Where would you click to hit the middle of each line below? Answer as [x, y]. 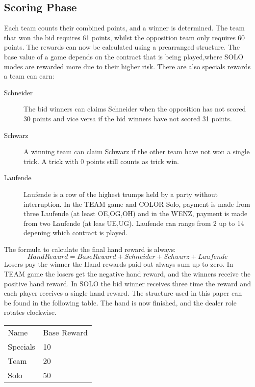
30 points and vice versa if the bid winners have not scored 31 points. [128, 118]
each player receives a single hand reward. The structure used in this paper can [123, 293]
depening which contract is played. [76, 233]
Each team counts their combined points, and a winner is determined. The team [124, 28]
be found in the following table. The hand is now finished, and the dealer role [120, 302]
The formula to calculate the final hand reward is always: [90, 249]
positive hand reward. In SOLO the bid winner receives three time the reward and [127, 283]
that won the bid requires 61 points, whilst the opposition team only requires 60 [124, 37]
